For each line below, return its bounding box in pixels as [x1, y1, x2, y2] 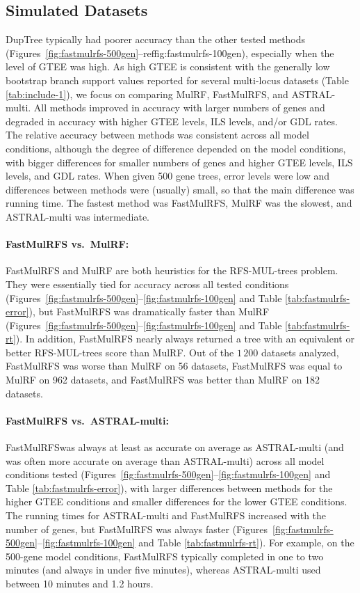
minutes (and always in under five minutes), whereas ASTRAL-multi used [6, 562, 321, 577]
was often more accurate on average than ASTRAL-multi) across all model [6, 453, 325, 468]
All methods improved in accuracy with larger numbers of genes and [33, 100, 325, 115]
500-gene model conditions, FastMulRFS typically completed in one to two [6, 548, 324, 563]
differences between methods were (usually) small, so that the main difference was [6, 182, 354, 196]
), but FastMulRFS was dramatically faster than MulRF [28, 304, 270, 319]
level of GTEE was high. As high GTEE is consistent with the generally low [6, 59, 330, 74]
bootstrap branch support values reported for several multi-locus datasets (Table [6, 72, 349, 87]
